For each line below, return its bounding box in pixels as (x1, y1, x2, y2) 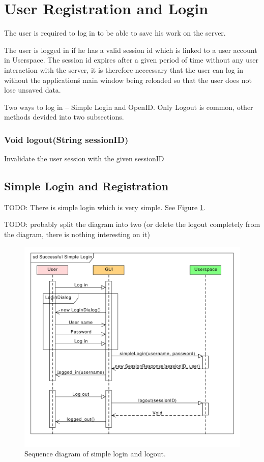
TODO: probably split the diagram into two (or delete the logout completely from (4, 219, 260, 229)
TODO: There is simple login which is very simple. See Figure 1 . (4, 201, 206, 212)
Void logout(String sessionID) (4, 133, 129, 146)
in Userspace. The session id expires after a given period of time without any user (4, 54, 259, 65)
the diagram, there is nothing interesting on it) (4, 229, 150, 240)
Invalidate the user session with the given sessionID (4, 153, 164, 164)
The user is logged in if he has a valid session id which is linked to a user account (4, 44, 257, 55)
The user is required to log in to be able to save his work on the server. (4, 27, 226, 38)
